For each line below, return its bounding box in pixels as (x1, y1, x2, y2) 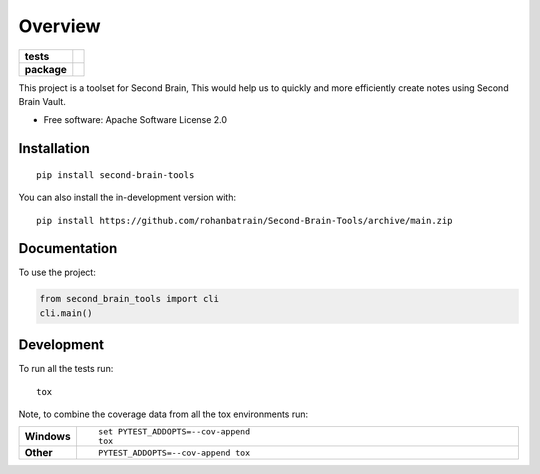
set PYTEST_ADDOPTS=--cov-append (98, 426, 250, 437)
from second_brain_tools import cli (39, 293, 220, 305)
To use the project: (18, 266, 97, 279)
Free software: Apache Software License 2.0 (43, 114, 228, 126)
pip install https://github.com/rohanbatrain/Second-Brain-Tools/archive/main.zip (36, 215, 453, 226)
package (24, 62, 67, 76)
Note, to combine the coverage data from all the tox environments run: (18, 408, 309, 420)
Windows (24, 430, 71, 444)
